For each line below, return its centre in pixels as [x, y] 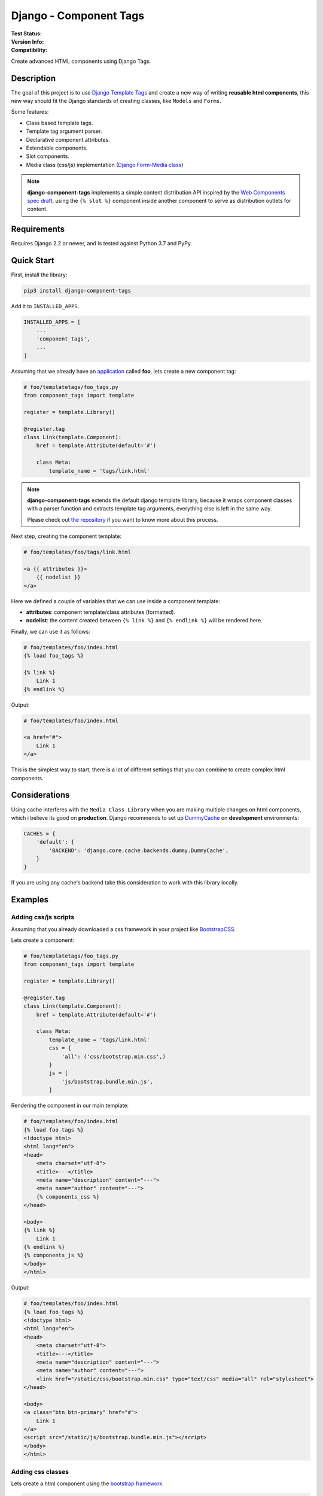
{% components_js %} [54, 1255]
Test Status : [26, 34]
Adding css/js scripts [43, 917]
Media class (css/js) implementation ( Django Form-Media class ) [105, 165]
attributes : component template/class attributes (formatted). [101, 612]
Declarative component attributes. [68, 139]
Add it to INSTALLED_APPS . [45, 306]
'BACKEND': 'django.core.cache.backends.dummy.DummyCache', [139, 850]
